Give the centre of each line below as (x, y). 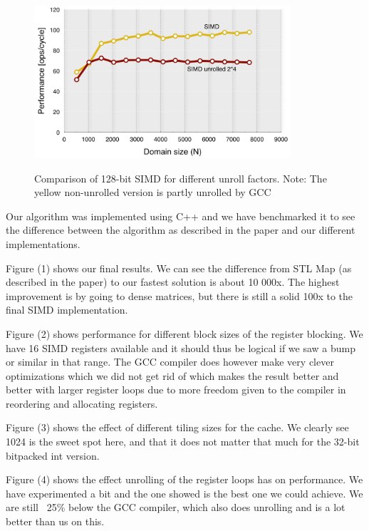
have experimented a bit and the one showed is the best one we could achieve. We (184, 493)
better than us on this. (55, 521)
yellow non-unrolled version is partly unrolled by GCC (153, 192)
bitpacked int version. (53, 455)
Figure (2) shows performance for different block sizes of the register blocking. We (184, 333)
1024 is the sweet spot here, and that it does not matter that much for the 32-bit (183, 442)
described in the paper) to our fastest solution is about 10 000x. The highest (173, 282)
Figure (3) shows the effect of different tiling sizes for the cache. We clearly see (177, 427)
